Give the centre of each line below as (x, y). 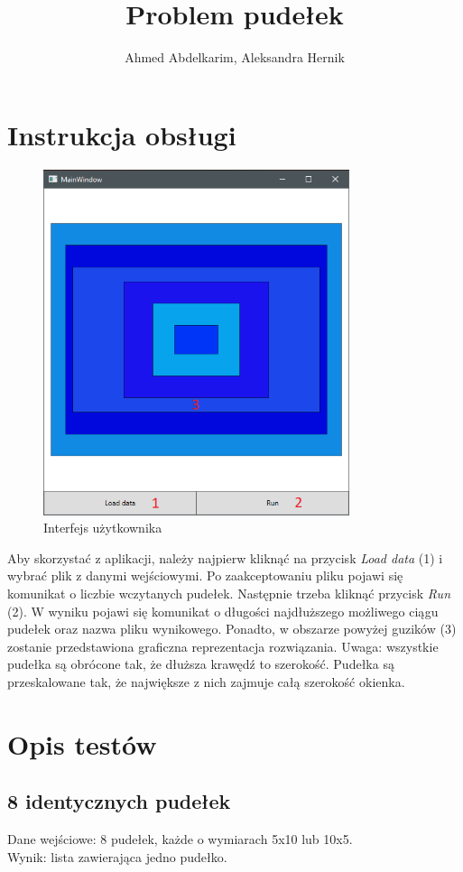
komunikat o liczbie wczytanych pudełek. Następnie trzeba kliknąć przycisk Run (229, 594)
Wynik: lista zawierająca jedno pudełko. (117, 856)
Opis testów (82, 743)
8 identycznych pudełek (119, 801)
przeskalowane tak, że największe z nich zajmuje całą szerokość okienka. (206, 682)
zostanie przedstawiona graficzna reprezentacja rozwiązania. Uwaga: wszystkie (223, 646)
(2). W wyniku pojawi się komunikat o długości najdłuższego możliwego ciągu (223, 611)
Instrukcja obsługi (122, 134)
